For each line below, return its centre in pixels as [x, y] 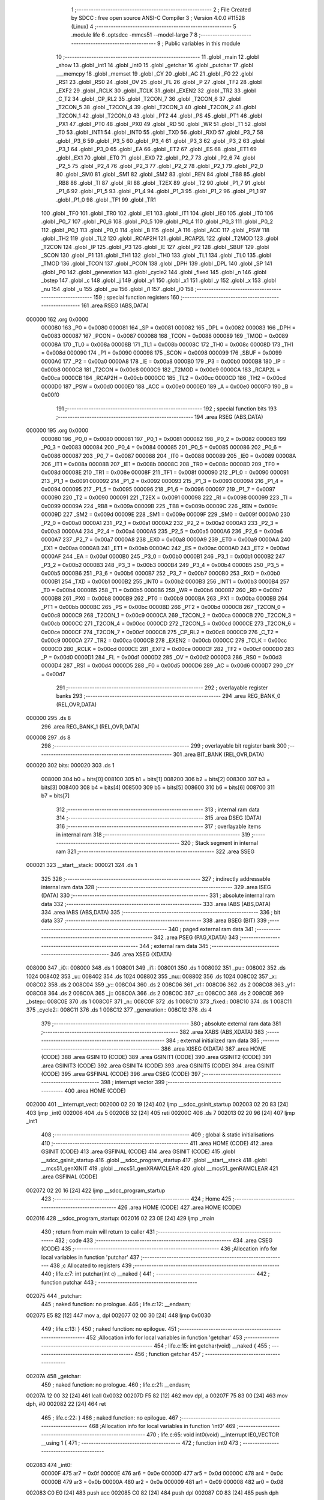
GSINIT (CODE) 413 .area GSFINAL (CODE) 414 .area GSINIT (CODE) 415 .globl [138, 1151]
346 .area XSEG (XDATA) [141, 955]
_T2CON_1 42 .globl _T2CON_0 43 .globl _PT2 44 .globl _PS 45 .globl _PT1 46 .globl [159, 115]
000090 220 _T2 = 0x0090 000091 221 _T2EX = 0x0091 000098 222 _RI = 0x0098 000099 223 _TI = [167, 497]
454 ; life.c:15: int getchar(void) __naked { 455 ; [212, 1346]
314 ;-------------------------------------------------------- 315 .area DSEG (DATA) [159, 818]
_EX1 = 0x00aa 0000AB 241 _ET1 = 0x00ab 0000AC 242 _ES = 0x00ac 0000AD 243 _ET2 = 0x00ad [165, 548]
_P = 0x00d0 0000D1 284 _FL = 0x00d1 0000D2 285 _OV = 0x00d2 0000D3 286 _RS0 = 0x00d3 [161, 657]
